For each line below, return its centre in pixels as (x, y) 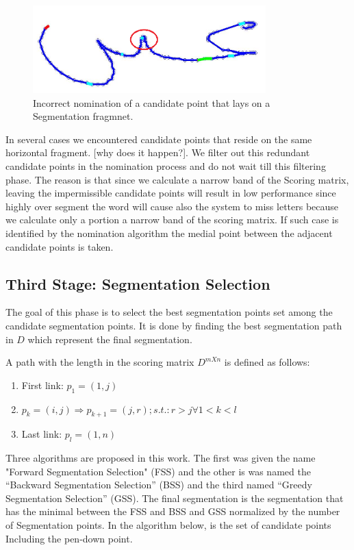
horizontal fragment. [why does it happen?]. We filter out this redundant (158, 152)
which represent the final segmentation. (110, 339)
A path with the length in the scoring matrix (100, 362)
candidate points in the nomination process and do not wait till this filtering (166, 165)
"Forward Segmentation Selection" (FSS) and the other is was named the (158, 471)
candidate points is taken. (60, 246)
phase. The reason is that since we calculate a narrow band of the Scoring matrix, (177, 179)
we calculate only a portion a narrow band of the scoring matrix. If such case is (172, 220)
